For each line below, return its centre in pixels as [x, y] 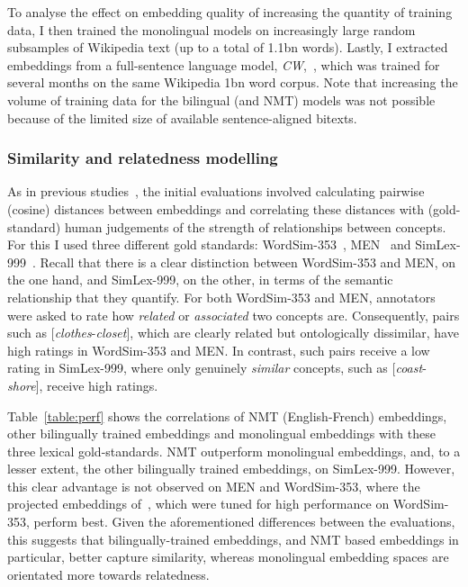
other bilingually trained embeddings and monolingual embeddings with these [221, 433]
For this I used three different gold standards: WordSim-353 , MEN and [209, 244]
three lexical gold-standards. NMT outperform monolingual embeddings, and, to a [234, 451]
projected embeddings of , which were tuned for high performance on [198, 504]
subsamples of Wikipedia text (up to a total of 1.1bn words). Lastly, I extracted [228, 47]
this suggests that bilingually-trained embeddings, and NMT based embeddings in [233, 539]
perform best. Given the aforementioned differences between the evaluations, [244, 522]
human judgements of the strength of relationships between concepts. [255, 226]
